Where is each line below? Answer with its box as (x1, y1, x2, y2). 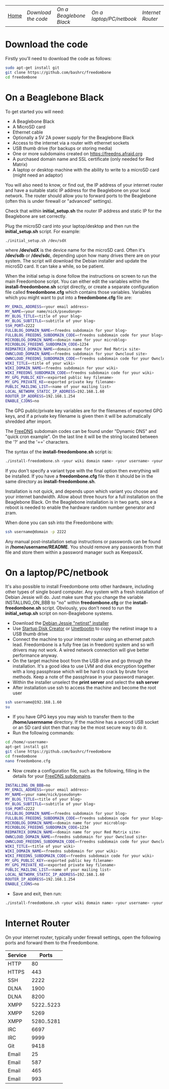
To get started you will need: (5, 108, 64, 114)
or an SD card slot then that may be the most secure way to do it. (12, 724, 147, 730)
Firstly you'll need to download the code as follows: (5, 55, 112, 61)
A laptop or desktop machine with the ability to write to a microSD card (12, 166, 159, 172)
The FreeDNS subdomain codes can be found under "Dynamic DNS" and (5, 428, 157, 434)
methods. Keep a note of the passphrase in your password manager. (12, 674, 155, 680)
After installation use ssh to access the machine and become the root (12, 685, 156, 691)
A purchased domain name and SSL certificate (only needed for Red (12, 156, 154, 162)
